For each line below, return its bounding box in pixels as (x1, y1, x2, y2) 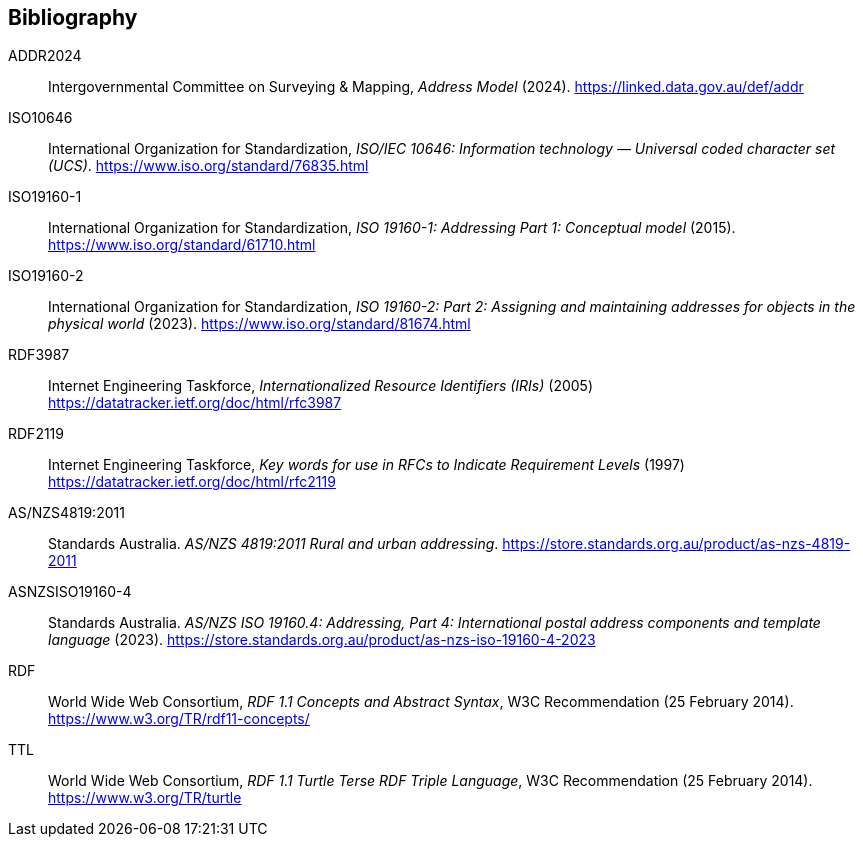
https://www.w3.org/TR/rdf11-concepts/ (48, 710, 310, 728)
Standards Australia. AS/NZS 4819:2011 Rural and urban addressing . (48, 535, 499, 553)
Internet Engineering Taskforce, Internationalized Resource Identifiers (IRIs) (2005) (48, 377, 594, 395)
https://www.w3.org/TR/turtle (48, 789, 242, 807)
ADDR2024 (8, 47, 82, 65)
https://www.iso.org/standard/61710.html (48, 236, 316, 254)
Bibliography (8, 5, 138, 30)
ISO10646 (8, 109, 73, 127)
